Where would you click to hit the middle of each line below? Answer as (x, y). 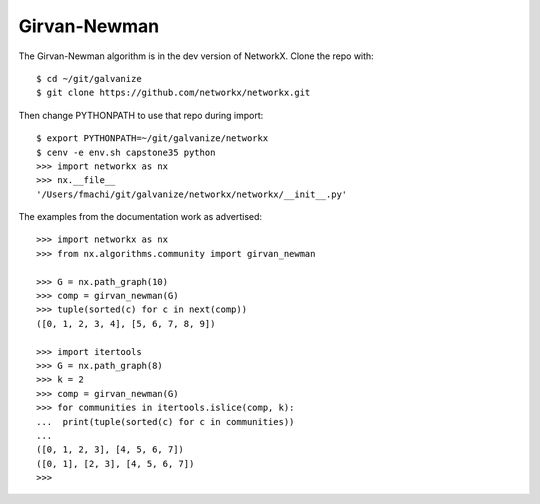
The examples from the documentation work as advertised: (140, 217)
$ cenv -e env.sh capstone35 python (126, 152)
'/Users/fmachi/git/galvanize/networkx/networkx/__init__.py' (192, 194)
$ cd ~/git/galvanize (89, 78)
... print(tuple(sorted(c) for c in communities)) (165, 421)
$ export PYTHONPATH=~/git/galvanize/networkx (152, 138)
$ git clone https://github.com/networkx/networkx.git (173, 93)
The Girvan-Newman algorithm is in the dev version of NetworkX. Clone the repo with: (196, 56)
